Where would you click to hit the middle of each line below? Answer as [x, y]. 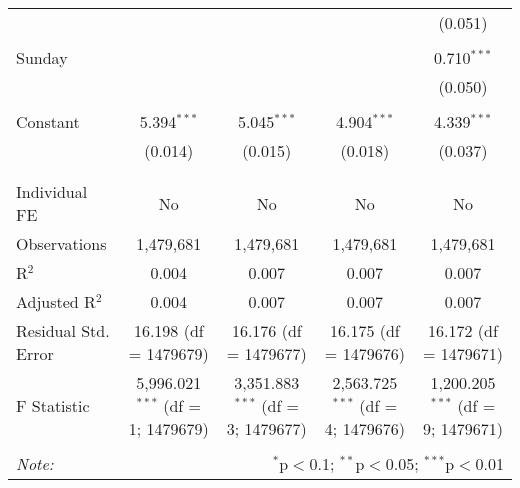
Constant [48, 121]
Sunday [42, 57]
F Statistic [53, 405]
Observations [61, 243]
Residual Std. [63, 330]
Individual [52, 191]
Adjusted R [56, 301]
